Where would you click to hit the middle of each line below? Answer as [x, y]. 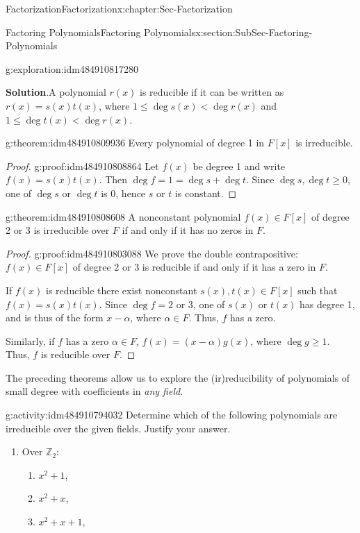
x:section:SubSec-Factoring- [254, 32]
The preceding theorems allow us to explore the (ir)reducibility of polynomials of [178, 377]
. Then [113, 179]
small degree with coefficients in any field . [95, 391]
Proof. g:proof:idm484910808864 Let [82, 166]
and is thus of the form [55, 318]
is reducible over [75, 354]
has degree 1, [327, 304]
